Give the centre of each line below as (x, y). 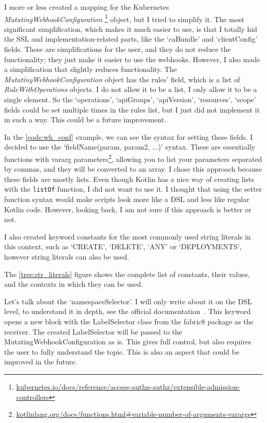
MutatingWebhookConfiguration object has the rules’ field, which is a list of (122, 79)
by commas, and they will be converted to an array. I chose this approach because (133, 169)
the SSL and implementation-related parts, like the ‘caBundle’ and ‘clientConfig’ (131, 39)
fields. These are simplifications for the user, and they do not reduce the (118, 49)
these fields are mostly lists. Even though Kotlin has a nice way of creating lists (129, 179)
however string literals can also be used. (67, 257)
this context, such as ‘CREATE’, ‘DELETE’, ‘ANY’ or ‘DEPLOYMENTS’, (123, 246)
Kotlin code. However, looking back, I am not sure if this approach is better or (128, 209)
